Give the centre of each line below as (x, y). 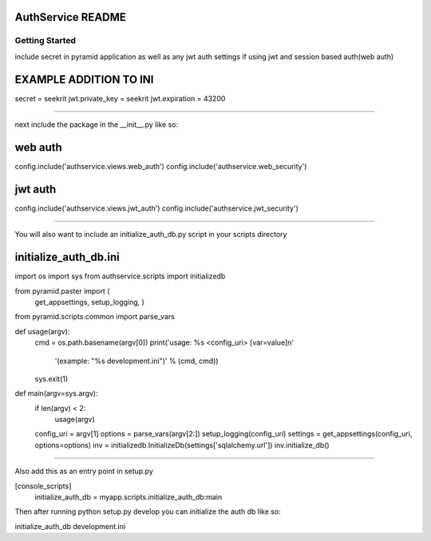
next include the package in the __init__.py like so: (97, 124)
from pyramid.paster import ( (62, 290)
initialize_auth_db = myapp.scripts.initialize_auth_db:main (129, 497)
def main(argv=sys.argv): (56, 393)
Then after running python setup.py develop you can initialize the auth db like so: (148, 511)
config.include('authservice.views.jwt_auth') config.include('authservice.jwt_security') (156, 208)
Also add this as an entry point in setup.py (84, 472)
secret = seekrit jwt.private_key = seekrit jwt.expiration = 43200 (120, 98)
